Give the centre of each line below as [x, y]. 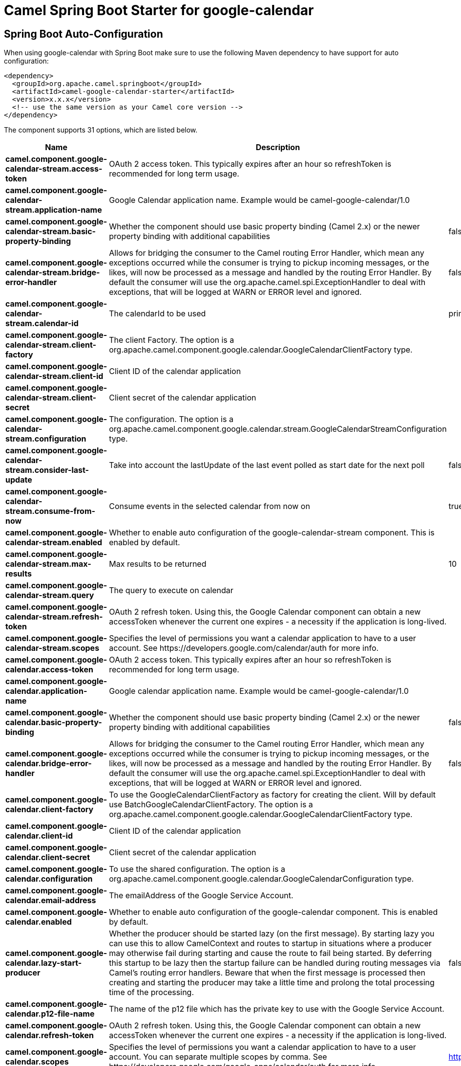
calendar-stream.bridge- [53, 273]
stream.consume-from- [50, 511]
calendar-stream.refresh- [54, 617]
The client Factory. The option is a [172, 340]
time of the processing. [151, 992]
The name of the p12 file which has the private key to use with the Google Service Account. [277, 1009]
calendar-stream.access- [54, 169]
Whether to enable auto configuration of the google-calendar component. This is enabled [273, 912]
